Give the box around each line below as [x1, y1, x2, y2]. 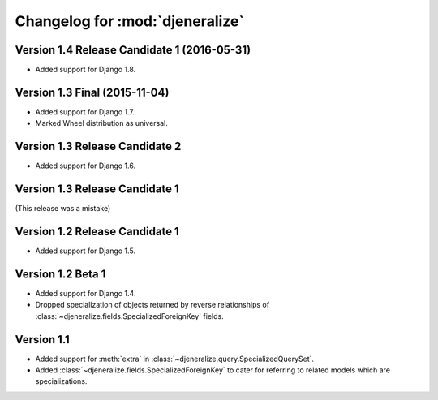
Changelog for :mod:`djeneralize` [15, 12, 245, 30]
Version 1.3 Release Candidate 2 [15, 140, 182, 153]
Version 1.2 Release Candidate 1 [15, 224, 180, 239]
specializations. [35, 376, 88, 386]
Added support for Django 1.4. [35, 288, 136, 298]
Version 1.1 [15, 333, 71, 346]
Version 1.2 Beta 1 [15, 267, 106, 281]
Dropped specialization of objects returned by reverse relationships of [35, 300, 270, 310]
